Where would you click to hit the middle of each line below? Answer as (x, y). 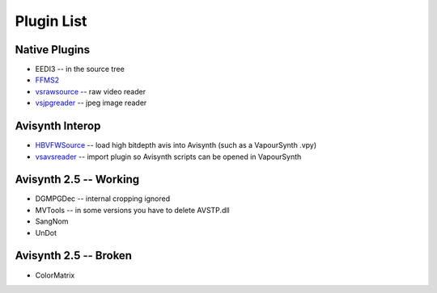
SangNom (52, 221)
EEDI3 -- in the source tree (80, 69)
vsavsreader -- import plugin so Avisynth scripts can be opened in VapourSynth (168, 157)
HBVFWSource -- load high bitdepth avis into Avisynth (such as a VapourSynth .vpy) (176, 145)
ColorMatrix (55, 275)
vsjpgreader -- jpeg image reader (91, 103)
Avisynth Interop (58, 126)
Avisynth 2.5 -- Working (77, 180)
